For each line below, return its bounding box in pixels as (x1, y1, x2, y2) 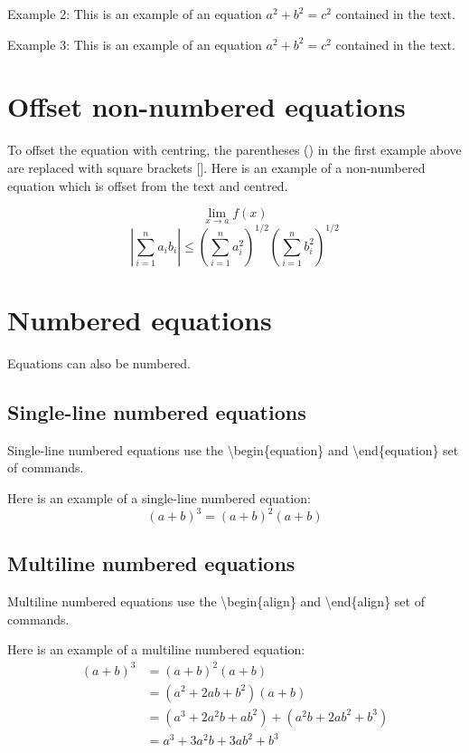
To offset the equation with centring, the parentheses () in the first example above (7, 140, 462, 159)
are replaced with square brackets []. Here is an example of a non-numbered (7, 157, 426, 176)
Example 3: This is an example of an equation (7, 34, 262, 53)
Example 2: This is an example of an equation (7, 5, 262, 23)
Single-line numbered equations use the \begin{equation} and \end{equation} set (7, 440, 459, 459)
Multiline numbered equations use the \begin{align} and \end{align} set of (7, 592, 425, 611)
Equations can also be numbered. (7, 353, 192, 372)
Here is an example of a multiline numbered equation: (7, 640, 305, 659)
